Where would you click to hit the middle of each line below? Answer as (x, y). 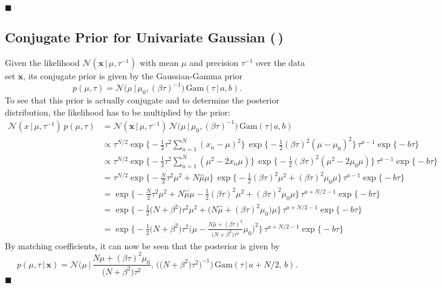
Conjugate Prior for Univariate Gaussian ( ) (144, 37)
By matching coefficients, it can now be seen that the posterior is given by (142, 245)
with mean (159, 63)
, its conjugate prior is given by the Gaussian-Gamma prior (133, 76)
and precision (214, 63)
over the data (281, 63)
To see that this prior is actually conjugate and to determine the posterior (142, 100)
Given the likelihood (42, 63)
